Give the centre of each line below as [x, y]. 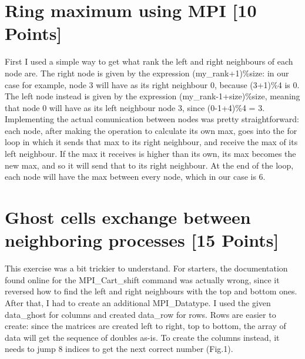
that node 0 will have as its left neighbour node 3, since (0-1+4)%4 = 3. [135, 107]
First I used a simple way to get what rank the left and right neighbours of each [149, 61]
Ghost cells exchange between [128, 217]
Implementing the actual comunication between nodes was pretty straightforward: [152, 119]
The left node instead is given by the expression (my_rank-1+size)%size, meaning [152, 96]
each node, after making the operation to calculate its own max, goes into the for [151, 130]
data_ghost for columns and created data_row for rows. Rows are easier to [140, 314]
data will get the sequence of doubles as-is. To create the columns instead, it [142, 337]
